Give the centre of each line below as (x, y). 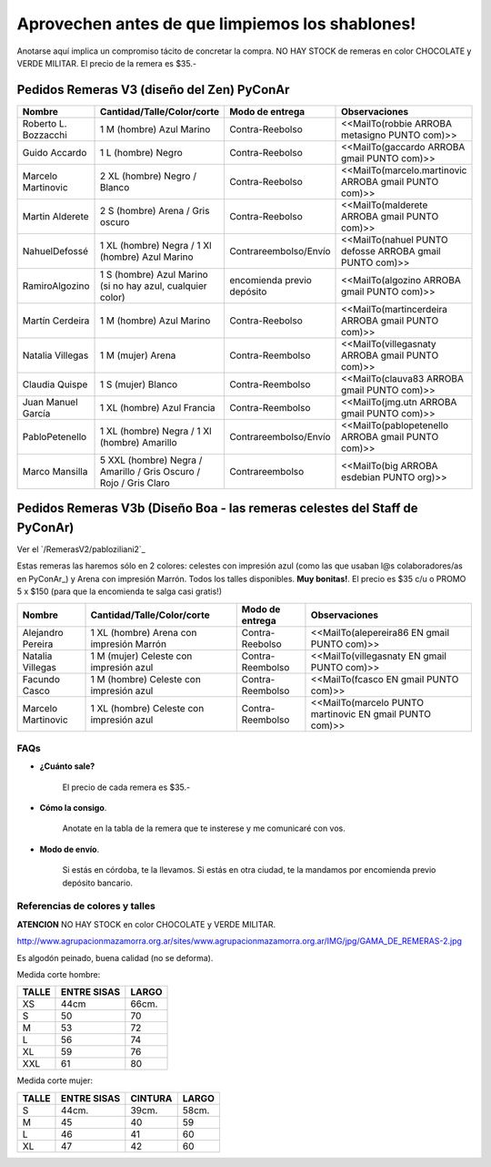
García (36, 413)
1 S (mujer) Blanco (139, 384)
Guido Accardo (55, 152)
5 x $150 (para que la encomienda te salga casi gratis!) (120, 591)
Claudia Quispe (55, 384)
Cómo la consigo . (73, 808)
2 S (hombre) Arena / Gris (155, 210)
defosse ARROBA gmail (391, 251)
